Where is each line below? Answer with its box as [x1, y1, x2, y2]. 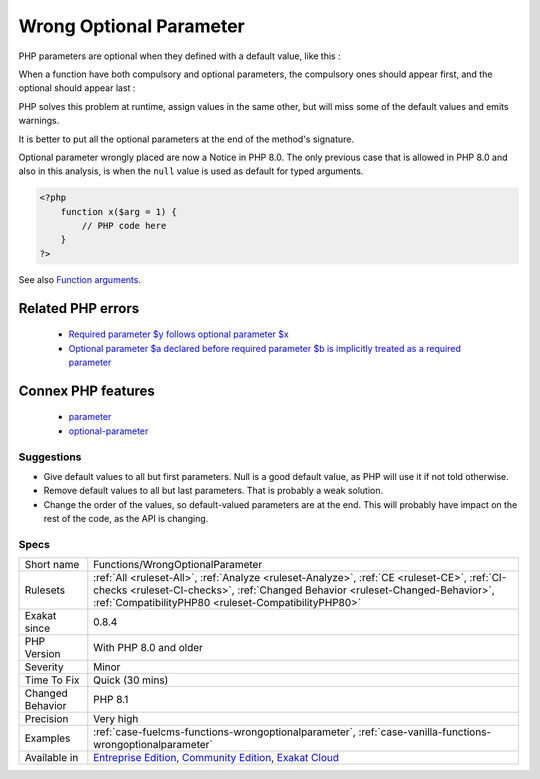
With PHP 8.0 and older [93, 641, 204, 655]
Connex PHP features [18, 382, 155, 399]
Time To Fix [24, 673, 80, 687]
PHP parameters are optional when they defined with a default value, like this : [18, 50, 341, 62]
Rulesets [24, 583, 65, 597]
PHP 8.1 [93, 693, 129, 707]
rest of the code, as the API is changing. [43, 513, 209, 525]
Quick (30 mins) [93, 673, 169, 687]
